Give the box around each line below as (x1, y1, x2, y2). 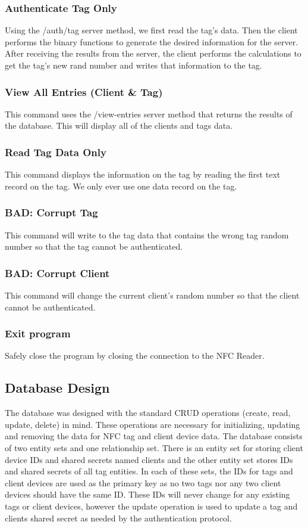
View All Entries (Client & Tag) (5, 84, 163, 99)
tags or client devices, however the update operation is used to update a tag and (5, 499, 298, 512)
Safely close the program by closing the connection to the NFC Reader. (5, 349, 265, 362)
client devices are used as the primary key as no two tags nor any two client (5, 476, 281, 489)
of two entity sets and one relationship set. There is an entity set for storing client (5, 442, 303, 454)
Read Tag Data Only (5, 144, 106, 159)
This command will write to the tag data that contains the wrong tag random (5, 228, 289, 241)
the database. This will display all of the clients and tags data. (5, 119, 233, 132)
